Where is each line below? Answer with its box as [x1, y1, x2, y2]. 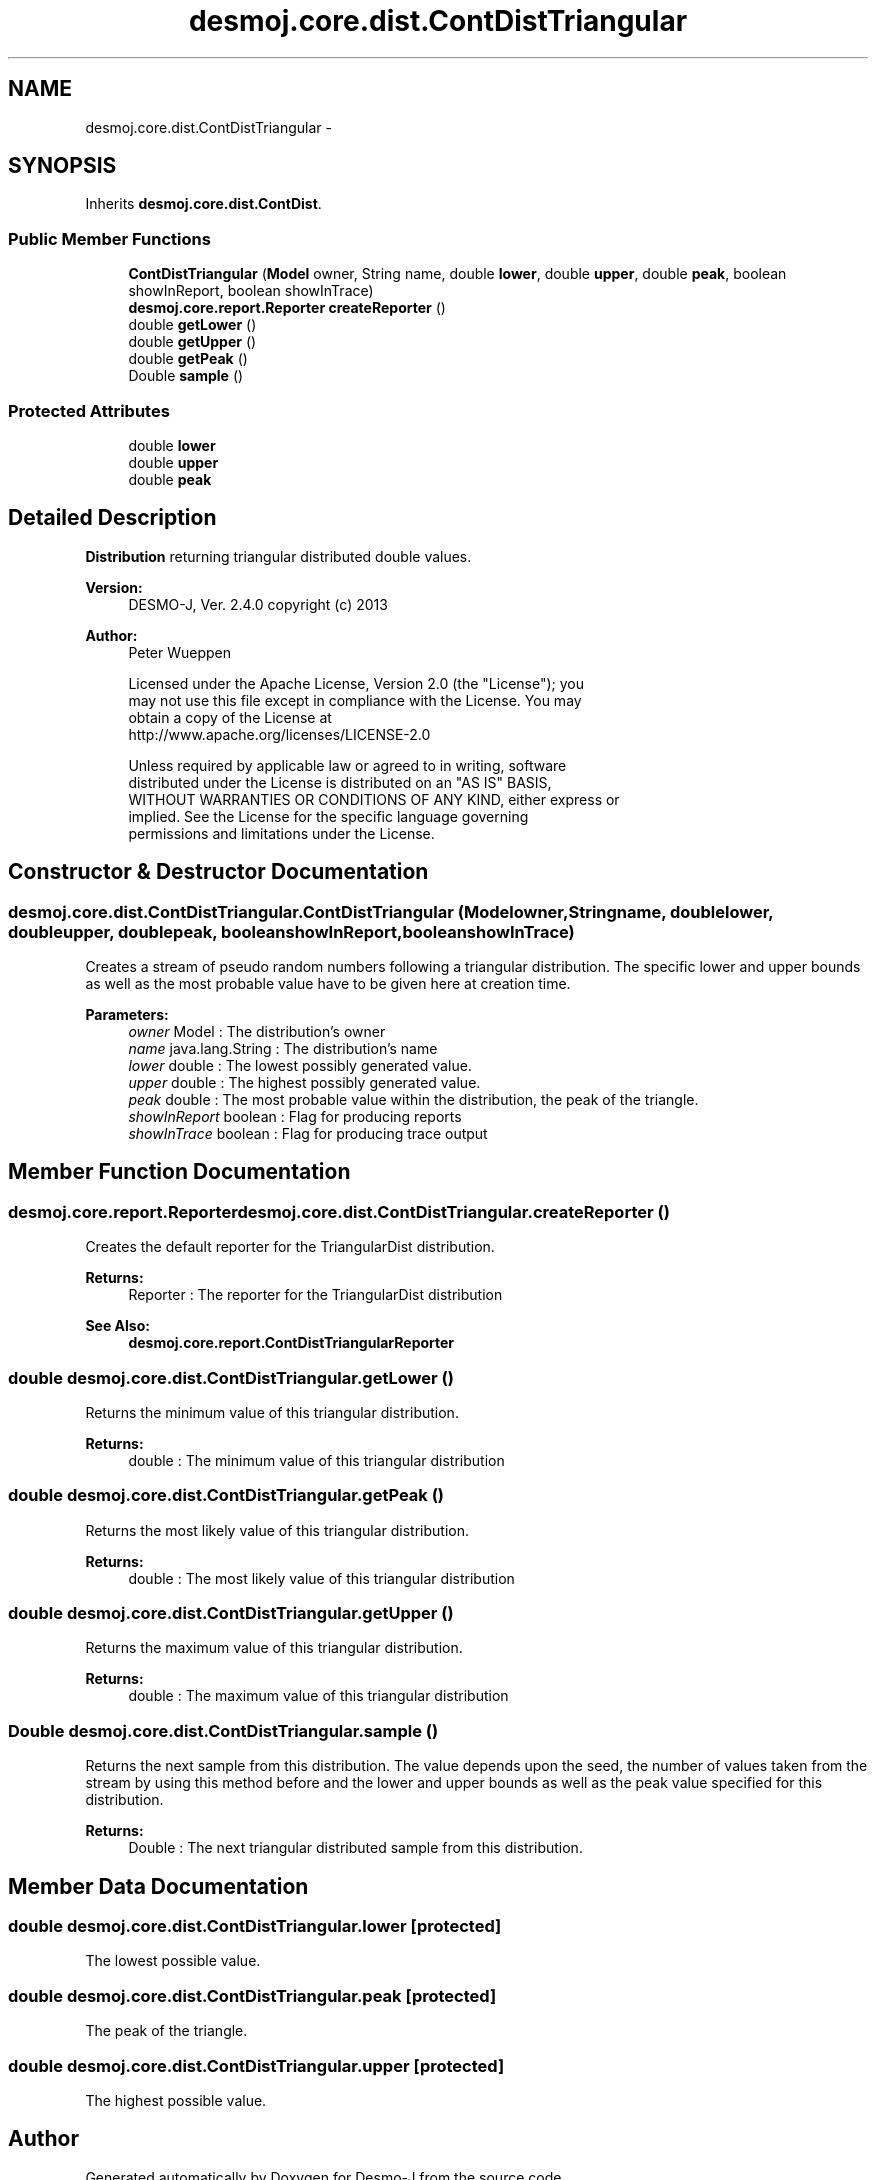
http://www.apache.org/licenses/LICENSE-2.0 [128, 725, 431, 743]
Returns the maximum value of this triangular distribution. [85, 1639, 463, 1657]
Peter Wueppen [128, 643, 232, 661]
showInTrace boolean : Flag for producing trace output [128, 1125, 488, 1142]
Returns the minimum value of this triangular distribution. [85, 1403, 459, 1421]
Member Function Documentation [8, 1159, 351, 1185]
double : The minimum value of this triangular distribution [128, 1451, 505, 1469]
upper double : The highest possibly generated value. [128, 1074, 481, 1091]
